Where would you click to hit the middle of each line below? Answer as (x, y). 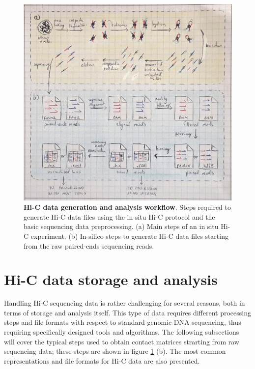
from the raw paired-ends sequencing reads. (89, 245)
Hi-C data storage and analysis (111, 279)
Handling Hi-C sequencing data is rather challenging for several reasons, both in (125, 303)
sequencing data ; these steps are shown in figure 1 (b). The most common (115, 351)
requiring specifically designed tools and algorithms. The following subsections (122, 332)
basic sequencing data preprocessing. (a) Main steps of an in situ (121, 226)
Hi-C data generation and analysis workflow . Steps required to (127, 207)
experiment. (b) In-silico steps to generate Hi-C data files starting (129, 236)
